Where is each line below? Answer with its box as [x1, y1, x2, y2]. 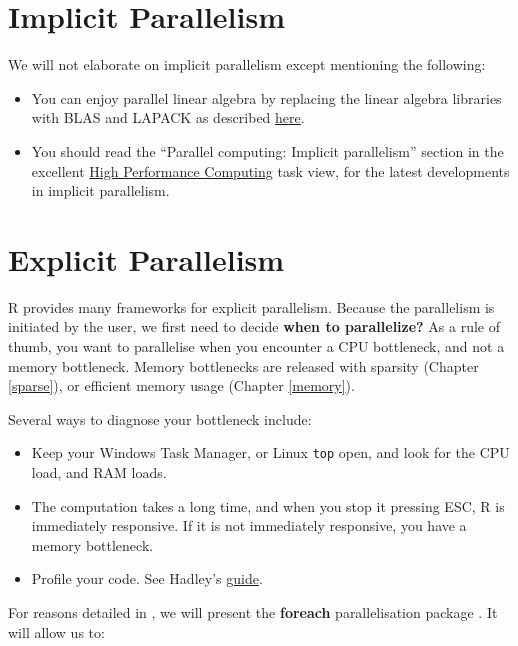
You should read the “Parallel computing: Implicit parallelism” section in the [31, 140, 504, 161]
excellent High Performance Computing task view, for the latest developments [31, 160, 510, 181]
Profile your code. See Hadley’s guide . [31, 568, 263, 589]
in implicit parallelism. [31, 180, 170, 201]
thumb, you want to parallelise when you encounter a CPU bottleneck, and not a [8, 336, 505, 356]
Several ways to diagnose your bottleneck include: [8, 408, 312, 429]
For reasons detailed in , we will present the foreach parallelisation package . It [8, 602, 498, 622]
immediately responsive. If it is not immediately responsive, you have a [31, 515, 467, 536]
